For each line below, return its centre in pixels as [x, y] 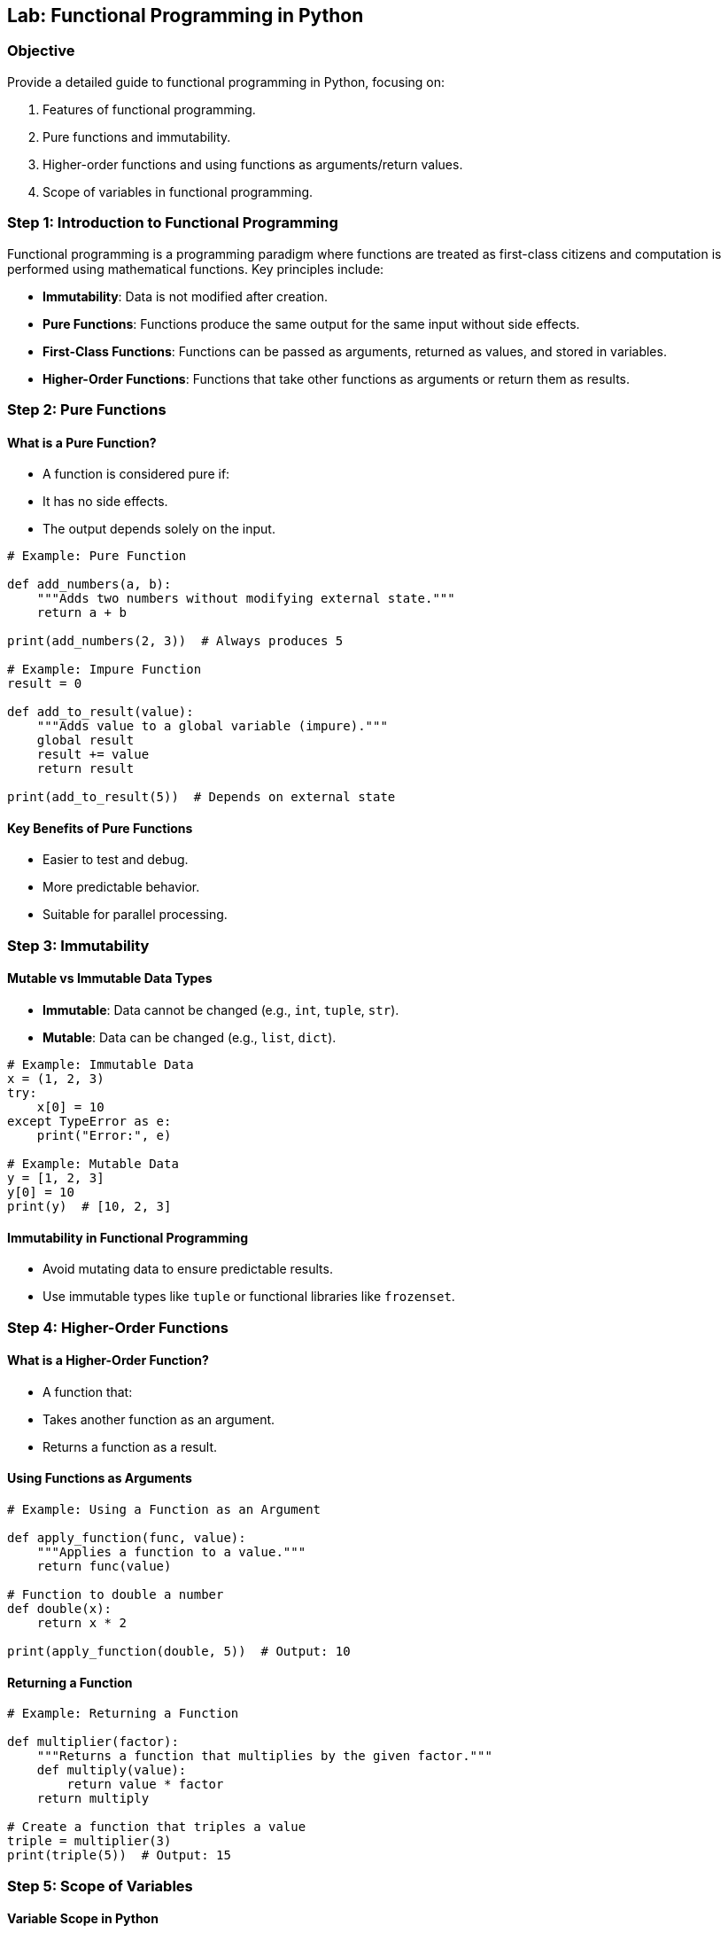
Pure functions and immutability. [137, 136]
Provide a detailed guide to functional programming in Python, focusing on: [226, 82]
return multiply [93, 1799]
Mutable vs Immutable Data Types [110, 978]
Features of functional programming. [149, 109]
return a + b [81, 613]
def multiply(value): [112, 1770]
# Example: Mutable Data [93, 1163]
